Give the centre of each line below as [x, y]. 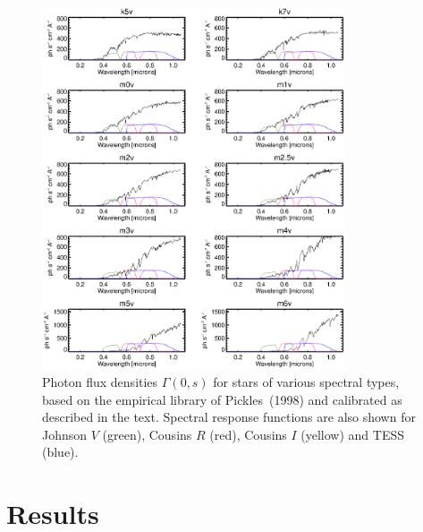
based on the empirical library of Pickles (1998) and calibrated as [222, 399]
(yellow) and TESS [353, 434]
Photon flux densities [100, 381]
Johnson [65, 434]
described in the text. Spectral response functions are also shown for [229, 417]
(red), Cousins [248, 434]
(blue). [60, 452]
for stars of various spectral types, [306, 381]
